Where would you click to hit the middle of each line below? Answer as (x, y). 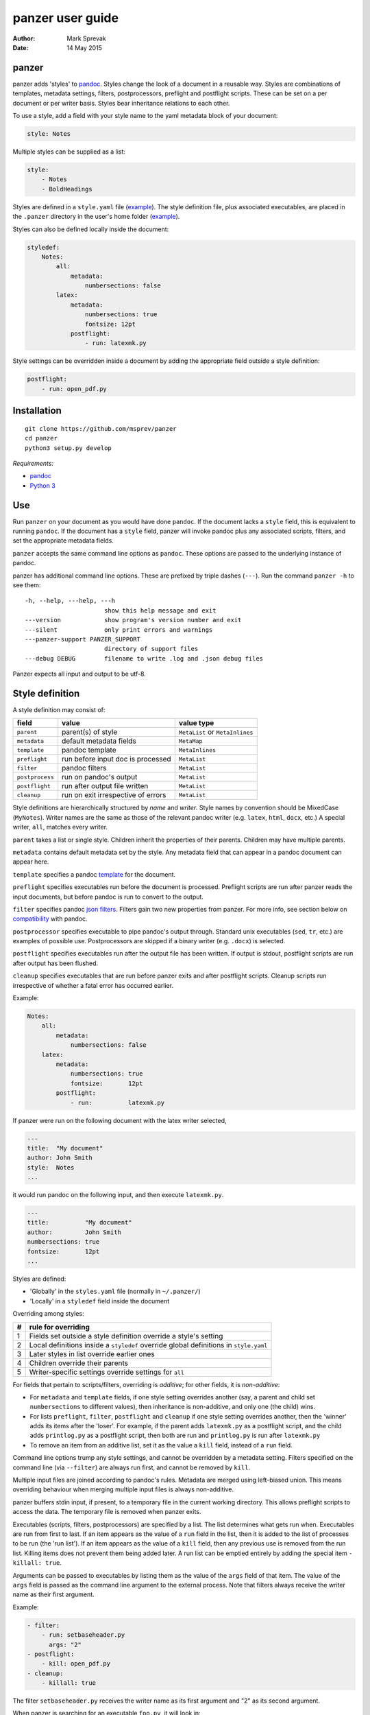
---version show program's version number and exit (133, 620)
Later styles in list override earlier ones (92, 1353)
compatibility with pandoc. (50, 919)
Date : (21, 47)
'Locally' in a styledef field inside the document (100, 1301)
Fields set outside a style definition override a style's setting (126, 1336)
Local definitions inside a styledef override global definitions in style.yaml (148, 1345)
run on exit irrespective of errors (114, 795)
